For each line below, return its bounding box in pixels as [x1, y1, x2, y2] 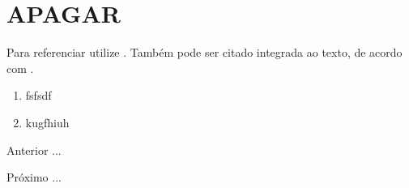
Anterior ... [6, 141, 62, 158]
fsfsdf [25, 87, 52, 104]
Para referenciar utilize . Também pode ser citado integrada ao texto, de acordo [6, 44, 403, 61]
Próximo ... [6, 169, 62, 186]
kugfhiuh [25, 113, 70, 130]
